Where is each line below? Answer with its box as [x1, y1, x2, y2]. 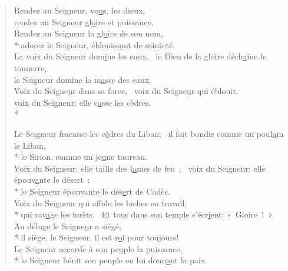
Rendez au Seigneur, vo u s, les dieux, [14, 4, 145, 16]
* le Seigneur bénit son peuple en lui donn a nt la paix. [14, 254, 208, 266]
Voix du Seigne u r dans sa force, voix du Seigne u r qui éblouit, [14, 85, 239, 97]
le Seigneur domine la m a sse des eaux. [14, 73, 151, 85]
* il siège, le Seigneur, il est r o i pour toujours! [14, 231, 179, 243]
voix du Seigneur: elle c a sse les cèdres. [14, 96, 151, 108]
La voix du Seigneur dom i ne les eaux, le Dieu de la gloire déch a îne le [14, 50, 267, 62]
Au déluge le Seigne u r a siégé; [14, 219, 121, 232]
